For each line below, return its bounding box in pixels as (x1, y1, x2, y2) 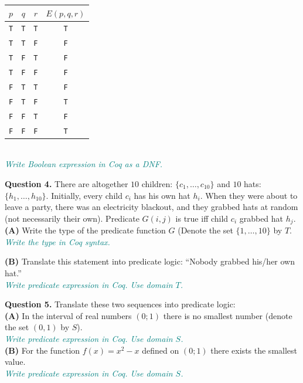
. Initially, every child (46, 189, 122, 201)
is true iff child (175, 212, 229, 224)
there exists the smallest (210, 344, 298, 356)
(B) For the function (5, 344, 80, 356)
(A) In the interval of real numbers (5, 309, 132, 321)
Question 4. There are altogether (5, 178, 128, 190)
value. (5, 355, 26, 368)
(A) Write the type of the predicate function (5, 224, 166, 236)
